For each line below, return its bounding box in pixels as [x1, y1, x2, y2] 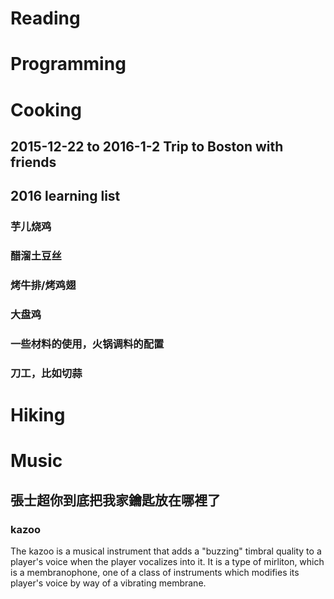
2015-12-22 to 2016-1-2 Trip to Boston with [10, 138, 284, 155]
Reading [10, 7, 81, 30]
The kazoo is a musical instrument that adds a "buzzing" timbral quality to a [10, 545, 322, 557]
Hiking [10, 404, 66, 427]
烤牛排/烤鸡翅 [10, 278, 77, 292]
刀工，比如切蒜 [10, 366, 83, 380]
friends [10, 153, 57, 171]
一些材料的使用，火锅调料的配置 [10, 337, 165, 351]
